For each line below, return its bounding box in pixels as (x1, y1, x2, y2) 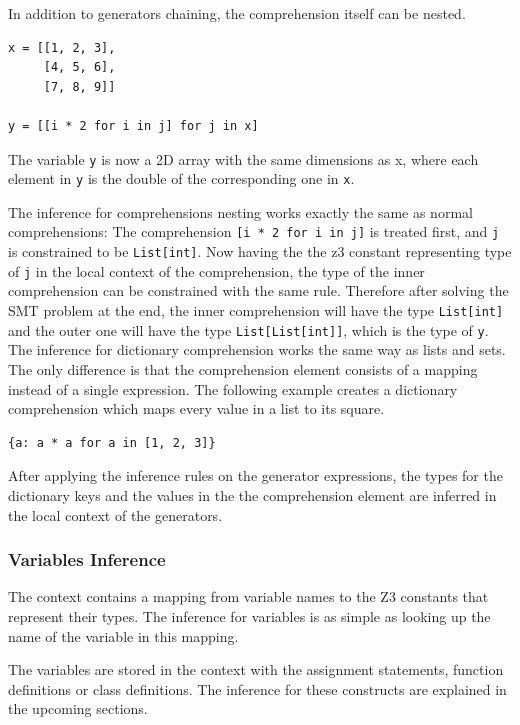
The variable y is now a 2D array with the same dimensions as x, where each (8, 148, 479, 169)
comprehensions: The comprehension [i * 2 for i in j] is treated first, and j (8, 221, 500, 242)
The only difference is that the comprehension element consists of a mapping (8, 358, 478, 379)
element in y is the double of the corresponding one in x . (8, 168, 355, 189)
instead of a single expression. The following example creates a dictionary (8, 378, 458, 399)
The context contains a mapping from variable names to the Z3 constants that (8, 586, 489, 607)
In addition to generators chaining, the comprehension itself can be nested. (8, 3, 466, 23)
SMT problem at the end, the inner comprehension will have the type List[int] (8, 300, 504, 321)
